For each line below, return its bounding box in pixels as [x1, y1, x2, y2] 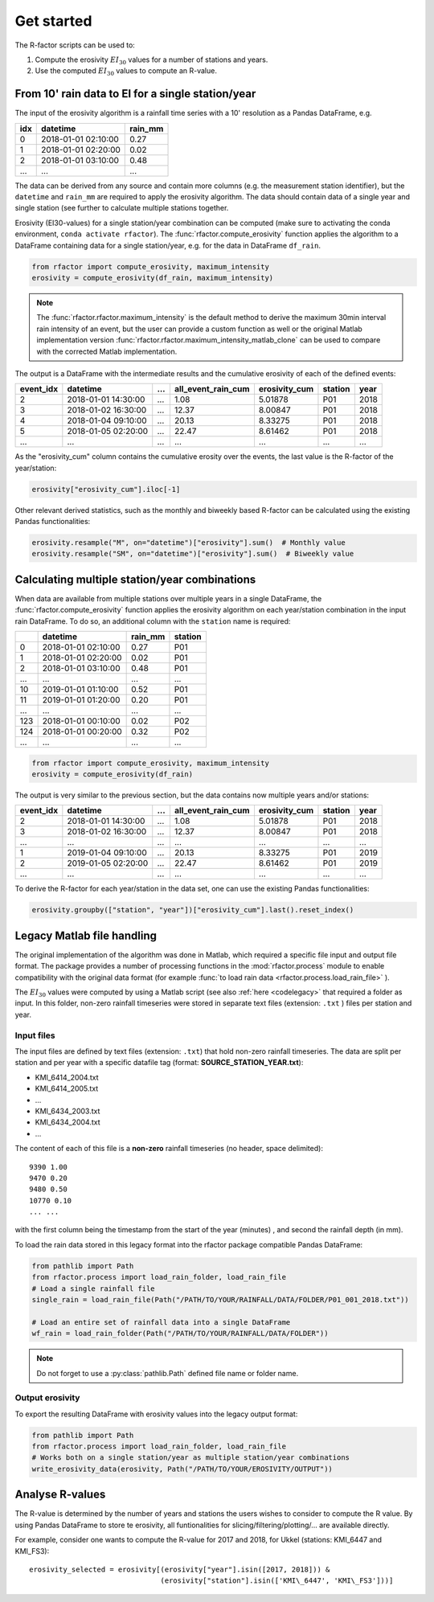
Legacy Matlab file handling [14, 928, 157, 942]
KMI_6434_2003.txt [35, 1106, 100, 1116]
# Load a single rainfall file [31, 1284, 156, 1293]
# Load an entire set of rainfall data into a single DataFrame [31, 1317, 291, 1326]
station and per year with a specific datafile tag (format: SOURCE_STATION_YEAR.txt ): [14, 1058, 304, 1067]
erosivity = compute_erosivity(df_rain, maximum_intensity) [31, 273, 274, 282]
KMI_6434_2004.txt [35, 1117, 100, 1127]
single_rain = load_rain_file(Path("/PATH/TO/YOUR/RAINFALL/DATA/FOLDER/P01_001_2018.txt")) [31, 1295, 409, 1305]
